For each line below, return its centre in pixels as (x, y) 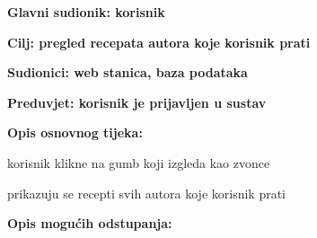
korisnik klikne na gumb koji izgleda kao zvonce (139, 162)
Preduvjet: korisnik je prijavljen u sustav (137, 102)
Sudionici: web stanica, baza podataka (128, 72)
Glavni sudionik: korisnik (86, 12)
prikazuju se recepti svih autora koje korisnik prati (147, 193)
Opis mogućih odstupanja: (90, 223)
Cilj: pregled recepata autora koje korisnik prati (159, 42)
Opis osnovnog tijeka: (75, 132)
